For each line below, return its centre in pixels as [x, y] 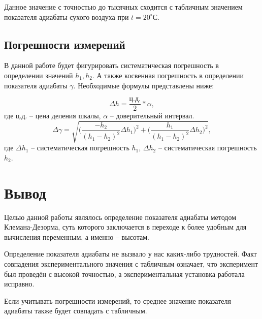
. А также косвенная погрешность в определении [168, 75]
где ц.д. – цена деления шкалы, [53, 116]
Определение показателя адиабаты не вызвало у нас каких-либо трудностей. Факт [130, 254]
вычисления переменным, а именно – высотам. [77, 236]
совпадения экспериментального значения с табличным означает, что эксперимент [131, 264]
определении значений [39, 75]
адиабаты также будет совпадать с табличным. [76, 311]
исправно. [19, 284]
